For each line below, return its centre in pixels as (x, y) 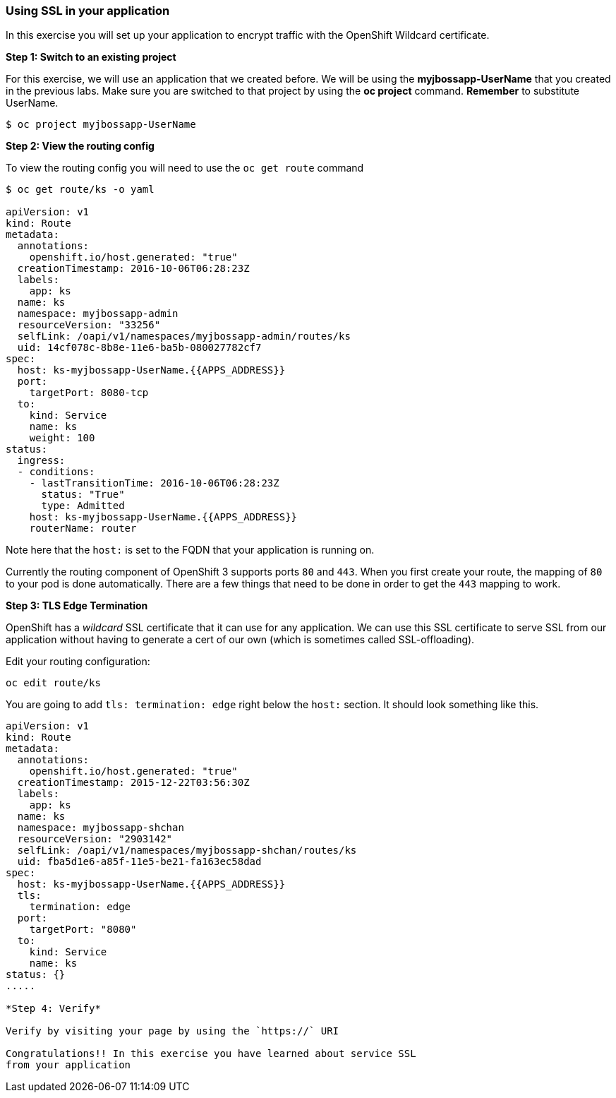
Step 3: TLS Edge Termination (77, 606)
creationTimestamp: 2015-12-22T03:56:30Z (133, 783)
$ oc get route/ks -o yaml (80, 190)
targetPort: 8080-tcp (89, 393)
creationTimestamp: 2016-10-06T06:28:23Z (133, 269)
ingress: (41, 461)
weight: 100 (62, 438)
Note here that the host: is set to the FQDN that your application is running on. (190, 550)
